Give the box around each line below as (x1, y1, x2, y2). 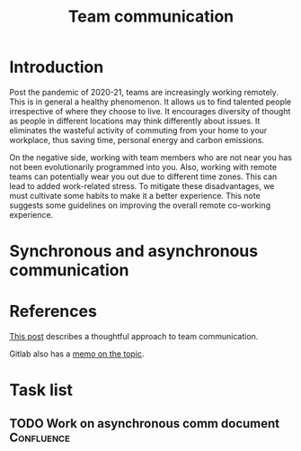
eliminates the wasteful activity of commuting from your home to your (9, 124, 268, 136)
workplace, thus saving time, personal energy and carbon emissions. (9, 134, 265, 145)
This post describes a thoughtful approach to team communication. (9, 331, 259, 342)
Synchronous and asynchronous (9, 241, 259, 262)
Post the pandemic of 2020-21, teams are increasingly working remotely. (9, 86, 279, 97)
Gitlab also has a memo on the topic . (9, 348, 145, 359)
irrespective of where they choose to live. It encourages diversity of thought (9, 105, 291, 116)
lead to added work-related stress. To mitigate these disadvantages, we (9, 180, 275, 191)
